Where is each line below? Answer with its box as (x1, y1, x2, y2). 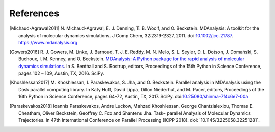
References (9, 8, 60, 19)
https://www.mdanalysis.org (18, 40, 78, 46)
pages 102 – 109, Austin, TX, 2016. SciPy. (18, 70, 104, 76)
